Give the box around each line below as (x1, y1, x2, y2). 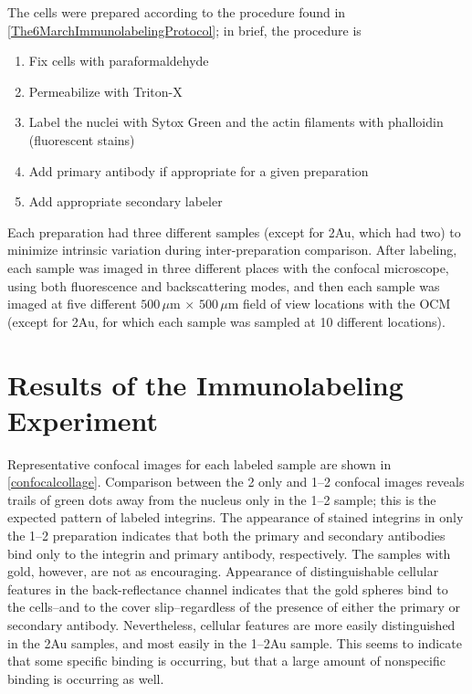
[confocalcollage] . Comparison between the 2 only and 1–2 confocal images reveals (7, 472, 465, 491)
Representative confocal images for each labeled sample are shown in (7, 454, 392, 473)
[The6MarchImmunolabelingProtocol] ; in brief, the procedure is (7, 20, 362, 39)
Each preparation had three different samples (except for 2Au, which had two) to (7, 222, 461, 241)
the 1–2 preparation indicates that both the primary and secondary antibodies (7, 526, 446, 544)
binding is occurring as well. (7, 668, 164, 688)
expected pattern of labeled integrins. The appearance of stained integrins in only (7, 508, 464, 527)
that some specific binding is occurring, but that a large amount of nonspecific (7, 651, 446, 670)
